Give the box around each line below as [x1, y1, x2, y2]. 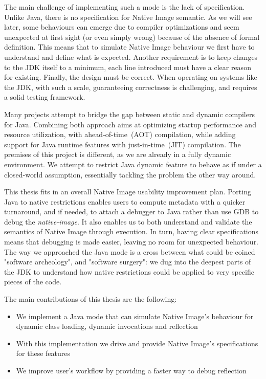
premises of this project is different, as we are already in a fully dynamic [4, 149, 231, 160]
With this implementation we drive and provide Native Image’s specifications [16, 338, 258, 348]
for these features [16, 348, 71, 359]
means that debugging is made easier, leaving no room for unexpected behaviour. [4, 236, 259, 247]
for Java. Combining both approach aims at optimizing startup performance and [4, 119, 256, 129]
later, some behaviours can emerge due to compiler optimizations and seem [4, 21, 239, 32]
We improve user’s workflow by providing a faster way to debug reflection [16, 365, 247, 375]
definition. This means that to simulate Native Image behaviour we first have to [4, 41, 255, 52]
